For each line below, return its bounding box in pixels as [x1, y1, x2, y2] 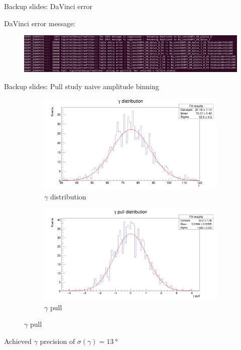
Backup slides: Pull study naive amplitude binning [4, 81, 159, 91]
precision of [40, 336, 75, 346]
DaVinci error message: [4, 18, 76, 28]
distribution [50, 191, 86, 202]
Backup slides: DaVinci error [4, 1, 93, 11]
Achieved [4, 336, 32, 346]
